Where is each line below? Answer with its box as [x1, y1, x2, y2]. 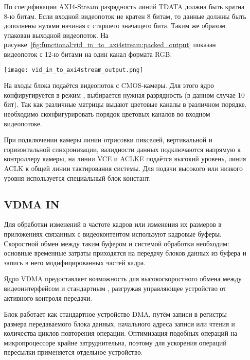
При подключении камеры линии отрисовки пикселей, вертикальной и [4, 135, 213, 145]
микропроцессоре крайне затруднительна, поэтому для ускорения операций [4, 337, 227, 347]
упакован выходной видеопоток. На [4, 30, 108, 40]
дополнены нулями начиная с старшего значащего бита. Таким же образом [4, 20, 225, 31]
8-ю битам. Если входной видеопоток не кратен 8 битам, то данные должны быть [4, 11, 246, 21]
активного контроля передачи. [4, 292, 92, 303]
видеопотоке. [4, 118, 42, 128]
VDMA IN [4, 196, 60, 211]
